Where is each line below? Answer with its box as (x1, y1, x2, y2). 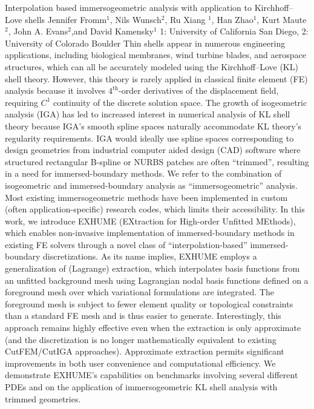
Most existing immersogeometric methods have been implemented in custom (5, 191, 288, 203)
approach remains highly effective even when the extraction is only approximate (5, 321, 301, 334)
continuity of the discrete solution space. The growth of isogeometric (53, 96, 307, 108)
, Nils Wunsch (110, 13, 162, 25)
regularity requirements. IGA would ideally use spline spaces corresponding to (5, 131, 294, 144)
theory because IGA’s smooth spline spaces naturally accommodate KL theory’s (5, 119, 302, 132)
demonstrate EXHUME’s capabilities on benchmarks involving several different (5, 368, 298, 381)
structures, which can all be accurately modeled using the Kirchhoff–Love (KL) (5, 60, 298, 73)
